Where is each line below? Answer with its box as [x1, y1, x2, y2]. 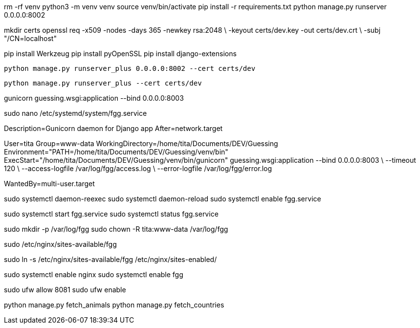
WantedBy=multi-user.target [4, 179, 95, 188]
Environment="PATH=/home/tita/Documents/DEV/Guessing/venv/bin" [4, 148, 228, 156]
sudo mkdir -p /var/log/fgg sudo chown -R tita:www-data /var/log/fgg [4, 225, 228, 233]
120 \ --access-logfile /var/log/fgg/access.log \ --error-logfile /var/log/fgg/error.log [4, 164, 272, 173]
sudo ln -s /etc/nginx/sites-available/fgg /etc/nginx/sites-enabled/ [4, 255, 217, 263]
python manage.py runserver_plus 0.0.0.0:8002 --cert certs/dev [4, 65, 256, 72]
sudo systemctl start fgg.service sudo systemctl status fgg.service [4, 210, 219, 218]
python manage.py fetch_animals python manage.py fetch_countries [4, 301, 224, 309]
